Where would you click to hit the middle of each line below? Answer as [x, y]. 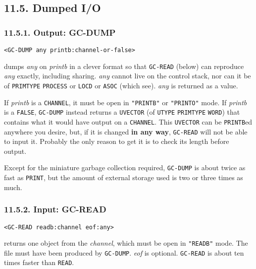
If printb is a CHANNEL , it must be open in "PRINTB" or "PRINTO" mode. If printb [126, 102]
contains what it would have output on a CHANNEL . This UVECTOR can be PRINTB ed [128, 121]
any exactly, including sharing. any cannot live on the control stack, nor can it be [128, 76]
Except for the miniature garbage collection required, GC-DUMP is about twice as [125, 168]
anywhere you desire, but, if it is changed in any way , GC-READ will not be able [126, 131]
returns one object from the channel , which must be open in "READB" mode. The [126, 243]
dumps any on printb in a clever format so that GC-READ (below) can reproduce [124, 66]
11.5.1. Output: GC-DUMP [60, 32]
